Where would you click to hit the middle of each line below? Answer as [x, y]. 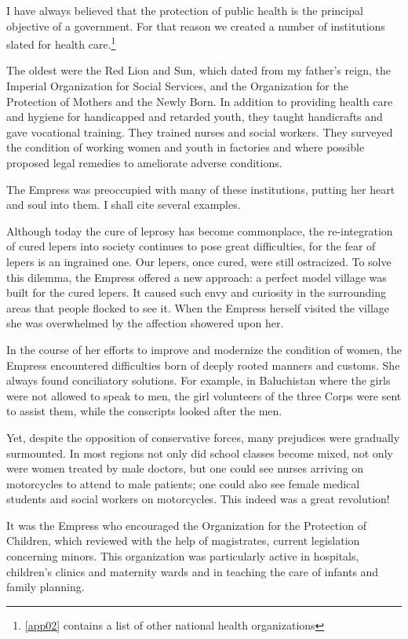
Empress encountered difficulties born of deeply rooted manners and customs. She [203, 365]
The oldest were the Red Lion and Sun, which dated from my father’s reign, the [199, 70]
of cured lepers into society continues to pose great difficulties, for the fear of [191, 246]
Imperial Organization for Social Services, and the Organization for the [177, 86]
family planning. [46, 587]
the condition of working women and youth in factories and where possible [186, 147]
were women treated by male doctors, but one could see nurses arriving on [185, 468]
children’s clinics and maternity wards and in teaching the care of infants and [193, 571]
